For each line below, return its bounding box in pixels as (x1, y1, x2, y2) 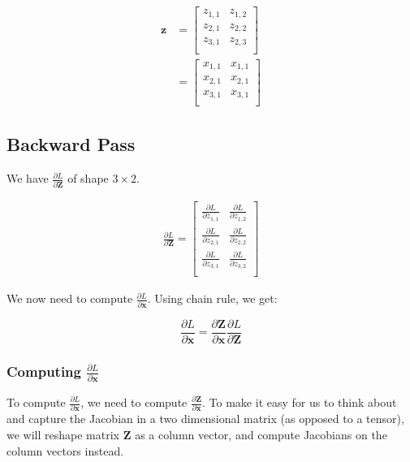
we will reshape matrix (6, 425, 119, 443)
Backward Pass (6, 132, 136, 157)
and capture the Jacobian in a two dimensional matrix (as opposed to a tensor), (6, 410, 404, 427)
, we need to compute (80, 394, 188, 410)
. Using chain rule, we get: (147, 290, 278, 307)
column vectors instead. (6, 442, 124, 459)
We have (6, 170, 49, 187)
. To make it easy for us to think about (202, 394, 397, 410)
